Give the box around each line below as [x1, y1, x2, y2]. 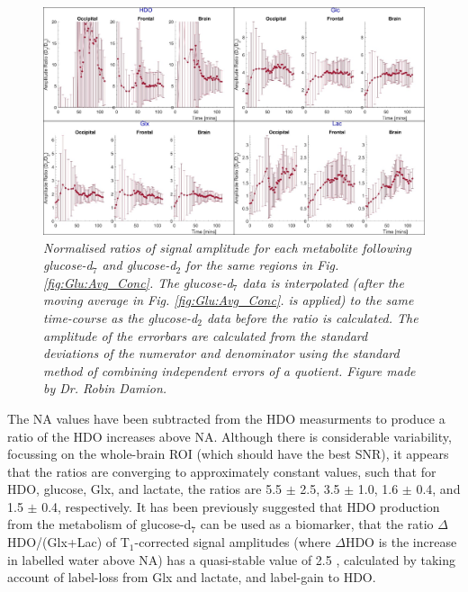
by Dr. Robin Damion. [43, 379, 167, 398]
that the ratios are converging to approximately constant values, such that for [7, 462, 436, 480]
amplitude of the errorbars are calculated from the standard [43, 326, 368, 345]
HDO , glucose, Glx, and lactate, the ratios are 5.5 [7, 480, 283, 498]
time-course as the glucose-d [43, 308, 198, 327]
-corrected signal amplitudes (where [134, 533, 331, 552]
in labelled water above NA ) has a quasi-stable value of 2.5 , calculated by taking [7, 550, 456, 569]
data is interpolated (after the [242, 273, 404, 292]
